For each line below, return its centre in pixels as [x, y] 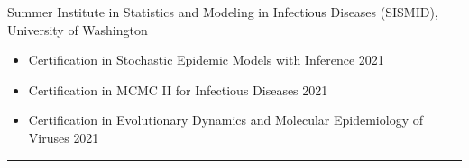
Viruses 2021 [64, 137]
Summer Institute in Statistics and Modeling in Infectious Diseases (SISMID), [223, 12]
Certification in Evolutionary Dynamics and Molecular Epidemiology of [225, 120]
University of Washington [78, 29]
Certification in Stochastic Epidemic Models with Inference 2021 [206, 60]
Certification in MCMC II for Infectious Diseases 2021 [178, 89]
